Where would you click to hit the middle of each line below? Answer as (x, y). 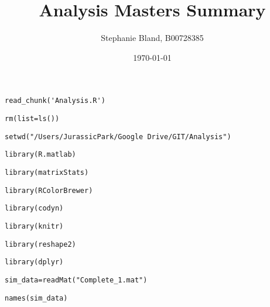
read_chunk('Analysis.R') (55, 101)
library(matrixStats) (47, 172)
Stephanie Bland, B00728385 (152, 38)
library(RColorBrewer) (49, 190)
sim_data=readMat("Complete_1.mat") (76, 280)
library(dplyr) (34, 262)
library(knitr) (34, 226)
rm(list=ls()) (32, 118)
